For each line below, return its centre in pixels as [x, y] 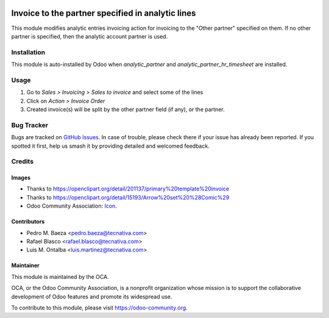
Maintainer [25, 266]
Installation [28, 52]
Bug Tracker [30, 125]
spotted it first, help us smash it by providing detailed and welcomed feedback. [110, 146]
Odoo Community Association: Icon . [72, 206]
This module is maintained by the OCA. [60, 276]
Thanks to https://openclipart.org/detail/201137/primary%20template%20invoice [128, 189]
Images [21, 178]
